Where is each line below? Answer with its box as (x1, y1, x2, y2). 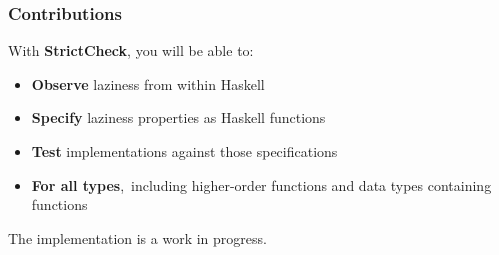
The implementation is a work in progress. (8, 227, 267, 248)
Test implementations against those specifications (31, 141, 338, 161)
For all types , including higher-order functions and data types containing (31, 174, 492, 195)
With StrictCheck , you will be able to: (8, 40, 254, 61)
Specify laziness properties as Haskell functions (31, 107, 326, 128)
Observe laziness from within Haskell (31, 73, 265, 94)
